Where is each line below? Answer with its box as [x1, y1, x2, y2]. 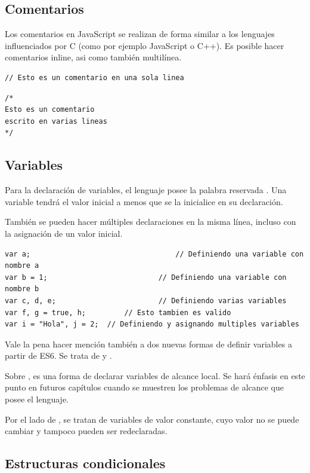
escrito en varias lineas [5, 117, 107, 126]
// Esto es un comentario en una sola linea [5, 73, 184, 82]
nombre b [5, 285, 39, 294]
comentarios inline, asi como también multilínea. [5, 51, 182, 63]
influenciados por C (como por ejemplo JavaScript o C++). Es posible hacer [5, 39, 284, 51]
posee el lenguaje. [5, 393, 69, 405]
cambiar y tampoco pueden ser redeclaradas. [5, 425, 168, 437]
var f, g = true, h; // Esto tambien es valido [5, 308, 231, 317]
